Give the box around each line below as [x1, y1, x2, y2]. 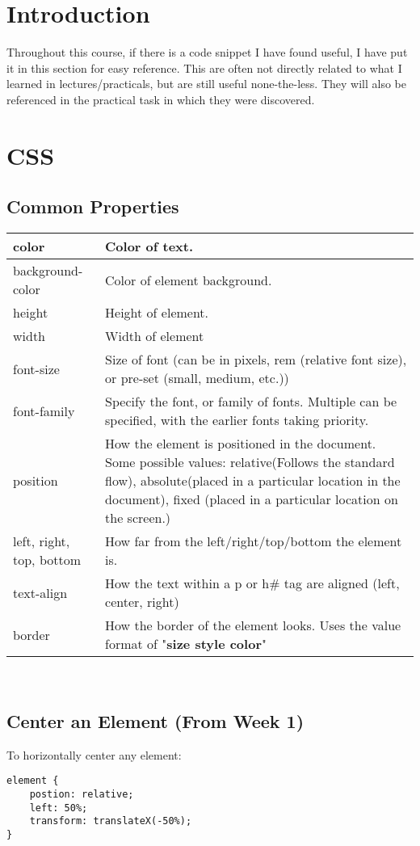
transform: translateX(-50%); [29, 815, 192, 827]
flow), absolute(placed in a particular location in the [105, 471, 401, 490]
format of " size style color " [105, 634, 267, 654]
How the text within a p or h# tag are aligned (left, [105, 574, 400, 593]
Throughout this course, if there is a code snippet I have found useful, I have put [6, 44, 408, 61]
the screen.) [105, 508, 171, 528]
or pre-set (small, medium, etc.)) [105, 368, 289, 388]
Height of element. [105, 303, 209, 322]
